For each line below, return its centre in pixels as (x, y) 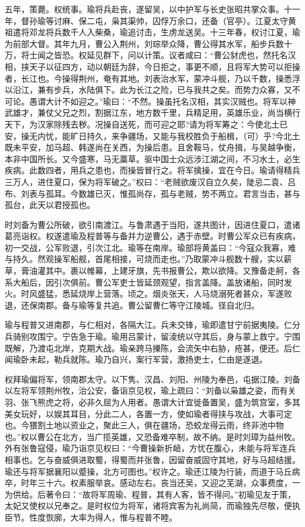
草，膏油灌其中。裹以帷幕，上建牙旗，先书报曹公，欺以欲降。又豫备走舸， (148, 271)
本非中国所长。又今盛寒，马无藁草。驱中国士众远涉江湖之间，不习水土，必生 (152, 158)
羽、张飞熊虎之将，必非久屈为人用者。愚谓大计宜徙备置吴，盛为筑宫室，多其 (152, 402)
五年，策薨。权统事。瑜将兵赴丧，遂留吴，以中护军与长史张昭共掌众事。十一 (152, 9)
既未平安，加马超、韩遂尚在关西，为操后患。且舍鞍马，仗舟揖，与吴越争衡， (152, 147)
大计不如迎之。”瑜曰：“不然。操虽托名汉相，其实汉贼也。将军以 (167, 101)
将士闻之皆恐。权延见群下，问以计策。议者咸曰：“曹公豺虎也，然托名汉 (158, 55)
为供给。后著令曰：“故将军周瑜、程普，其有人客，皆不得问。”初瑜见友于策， (150, 494)
